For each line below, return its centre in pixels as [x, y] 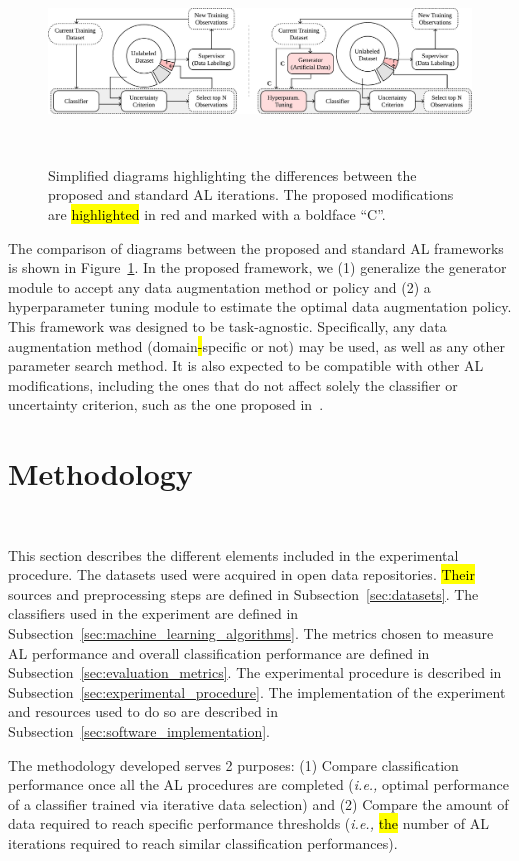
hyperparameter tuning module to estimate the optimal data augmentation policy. [260, 306]
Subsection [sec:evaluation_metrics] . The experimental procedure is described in [255, 672]
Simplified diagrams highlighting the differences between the [232, 174]
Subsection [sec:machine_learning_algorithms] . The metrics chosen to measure [251, 632]
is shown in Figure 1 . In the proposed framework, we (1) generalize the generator [257, 267]
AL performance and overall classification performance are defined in [219, 652]
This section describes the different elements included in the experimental [233, 554]
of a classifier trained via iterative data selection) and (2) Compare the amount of [258, 803]
